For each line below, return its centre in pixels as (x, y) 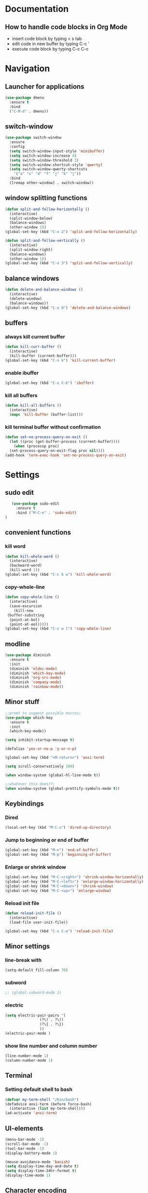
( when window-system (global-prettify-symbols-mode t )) (62, 788)
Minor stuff (22, 702)
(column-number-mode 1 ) (29, 1061)
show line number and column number (51, 1046)
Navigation (27, 69)
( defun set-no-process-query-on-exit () (46, 437)
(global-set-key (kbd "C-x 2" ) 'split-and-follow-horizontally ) (71, 232)
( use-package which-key (29, 718)
